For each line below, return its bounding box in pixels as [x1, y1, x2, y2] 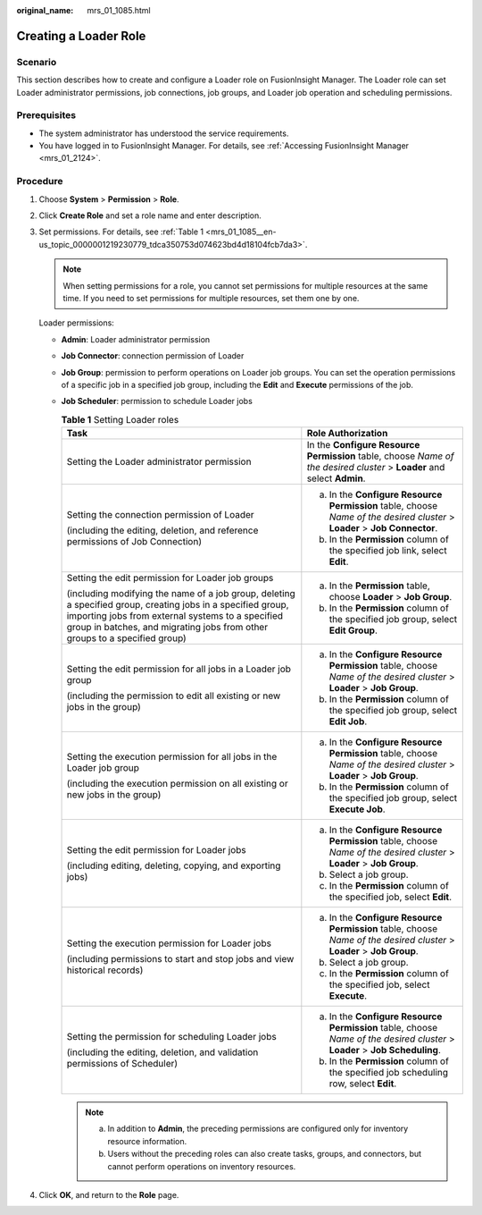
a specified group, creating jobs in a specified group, [66, 599, 289, 612]
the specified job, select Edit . [328, 890, 453, 903]
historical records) [66, 964, 144, 976]
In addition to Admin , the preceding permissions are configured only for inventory [107, 1123, 409, 1135]
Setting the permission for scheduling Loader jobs [66, 1031, 277, 1043]
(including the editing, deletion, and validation [66, 1046, 259, 1059]
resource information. [107, 1135, 187, 1146]
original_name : [16, 5, 74, 15]
